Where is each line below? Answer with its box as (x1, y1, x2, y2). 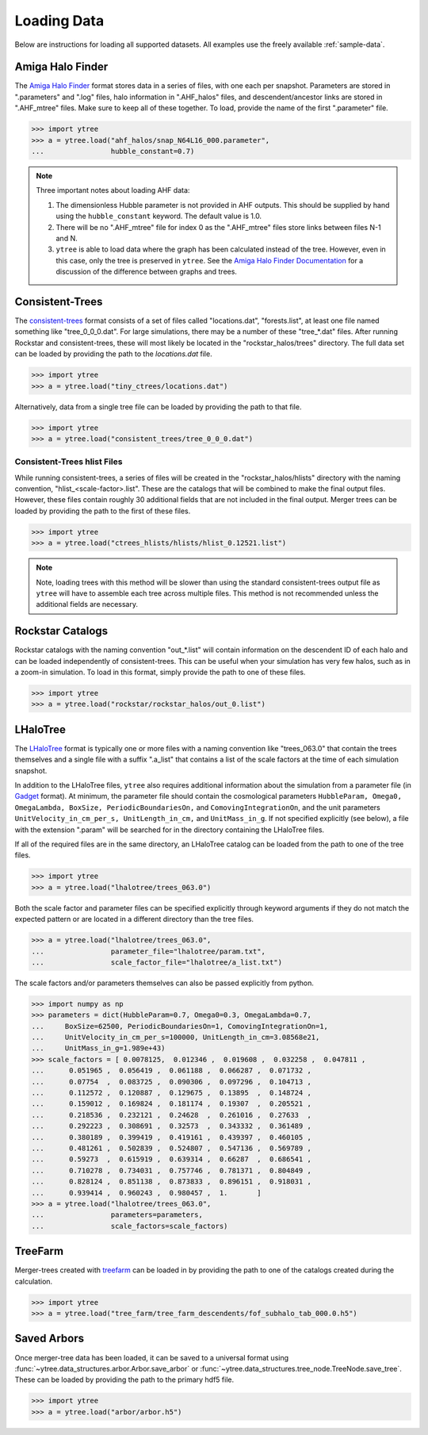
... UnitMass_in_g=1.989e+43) (31, 1044, 166, 1053)
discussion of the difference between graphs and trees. (55, 267, 238, 277)
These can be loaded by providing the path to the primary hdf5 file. (14, 1375, 235, 1384)
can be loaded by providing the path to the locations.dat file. (14, 349, 213, 359)
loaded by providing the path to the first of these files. (14, 506, 191, 516)
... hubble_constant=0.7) (31, 147, 195, 155)
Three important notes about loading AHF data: (36, 186, 190, 195)
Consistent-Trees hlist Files (14, 456, 123, 467)
